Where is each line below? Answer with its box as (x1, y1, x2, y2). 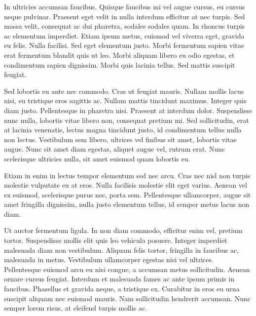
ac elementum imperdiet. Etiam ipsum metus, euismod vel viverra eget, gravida (4, 30, 245, 40)
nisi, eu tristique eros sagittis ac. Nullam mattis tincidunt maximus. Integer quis (4, 95, 247, 106)
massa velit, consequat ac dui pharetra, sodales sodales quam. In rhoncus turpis (4, 21, 245, 31)
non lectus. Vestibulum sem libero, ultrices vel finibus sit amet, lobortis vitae (4, 134, 237, 144)
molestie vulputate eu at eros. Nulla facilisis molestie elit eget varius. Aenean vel (4, 180, 247, 190)
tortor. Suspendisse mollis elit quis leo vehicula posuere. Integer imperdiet (4, 235, 227, 245)
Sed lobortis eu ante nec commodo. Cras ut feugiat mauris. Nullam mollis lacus (4, 85, 244, 96)
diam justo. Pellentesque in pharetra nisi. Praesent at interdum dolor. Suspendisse (4, 105, 253, 115)
